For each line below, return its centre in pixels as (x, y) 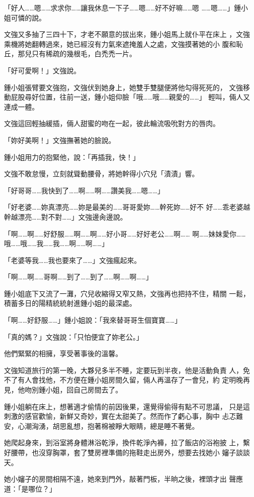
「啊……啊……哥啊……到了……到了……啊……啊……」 (79, 277)
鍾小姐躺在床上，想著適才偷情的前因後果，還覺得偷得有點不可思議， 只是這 (127, 406)
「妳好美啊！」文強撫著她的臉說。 (60, 140)
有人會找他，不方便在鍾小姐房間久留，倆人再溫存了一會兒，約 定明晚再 (134, 380)
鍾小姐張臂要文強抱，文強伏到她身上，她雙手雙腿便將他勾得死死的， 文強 (124, 87)
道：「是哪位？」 (30, 488)
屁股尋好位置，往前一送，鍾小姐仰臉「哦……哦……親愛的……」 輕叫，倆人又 (130, 97)
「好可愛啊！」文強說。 (42, 70)
